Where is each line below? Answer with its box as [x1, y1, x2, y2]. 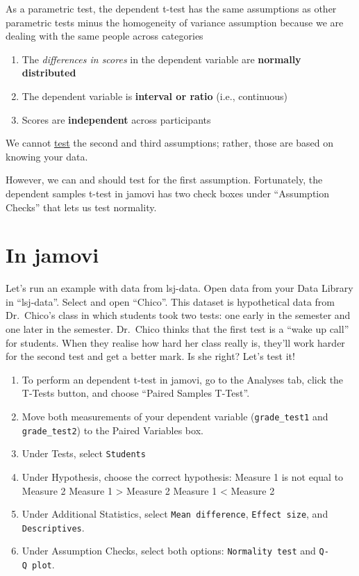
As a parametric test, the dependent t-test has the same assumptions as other [6, 1, 337, 15]
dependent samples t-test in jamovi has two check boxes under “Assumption [6, 186, 330, 200]
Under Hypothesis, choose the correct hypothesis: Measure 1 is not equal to [22, 469, 344, 484]
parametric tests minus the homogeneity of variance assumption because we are [6, 15, 344, 29]
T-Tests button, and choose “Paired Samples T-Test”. [22, 386, 250, 400]
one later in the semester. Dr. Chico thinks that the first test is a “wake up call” [6, 322, 349, 336]
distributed [22, 65, 76, 80]
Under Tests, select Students [22, 446, 146, 461]
